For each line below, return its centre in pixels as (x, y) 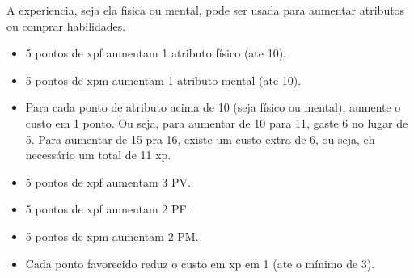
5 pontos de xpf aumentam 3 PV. (108, 181)
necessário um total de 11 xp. (98, 155)
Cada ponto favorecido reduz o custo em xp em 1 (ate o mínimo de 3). (200, 263)
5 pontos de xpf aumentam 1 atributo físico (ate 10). (156, 53)
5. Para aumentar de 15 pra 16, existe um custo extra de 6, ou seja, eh (200, 139)
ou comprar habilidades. (66, 25)
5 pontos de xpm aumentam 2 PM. (112, 236)
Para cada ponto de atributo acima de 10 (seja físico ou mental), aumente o (213, 107)
